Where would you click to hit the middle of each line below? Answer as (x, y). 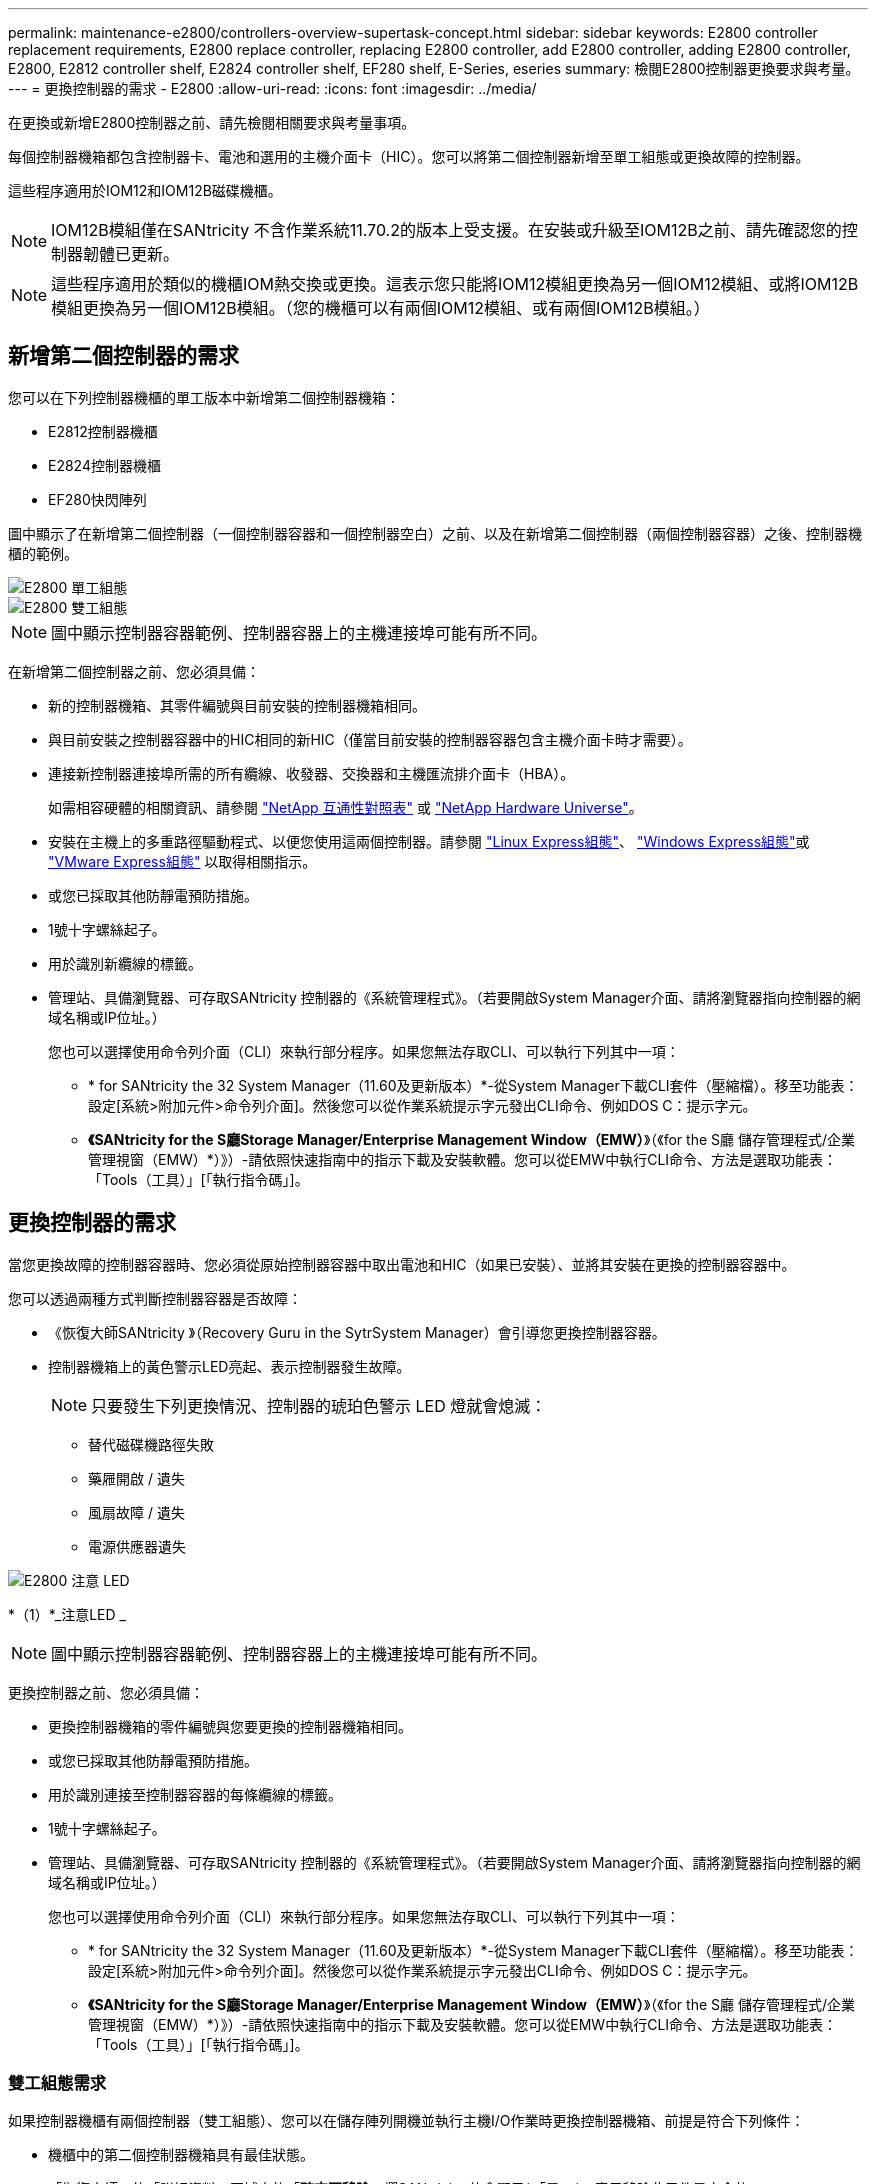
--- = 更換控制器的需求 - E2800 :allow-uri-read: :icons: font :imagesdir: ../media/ (272, 88)
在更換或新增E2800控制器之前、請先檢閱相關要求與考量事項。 (212, 122)
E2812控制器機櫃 (103, 431)
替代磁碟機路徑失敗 (151, 1444)
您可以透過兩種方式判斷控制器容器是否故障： (155, 1298)
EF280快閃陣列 (97, 499)
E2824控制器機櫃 (104, 465)
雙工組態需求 (57, 2083)
